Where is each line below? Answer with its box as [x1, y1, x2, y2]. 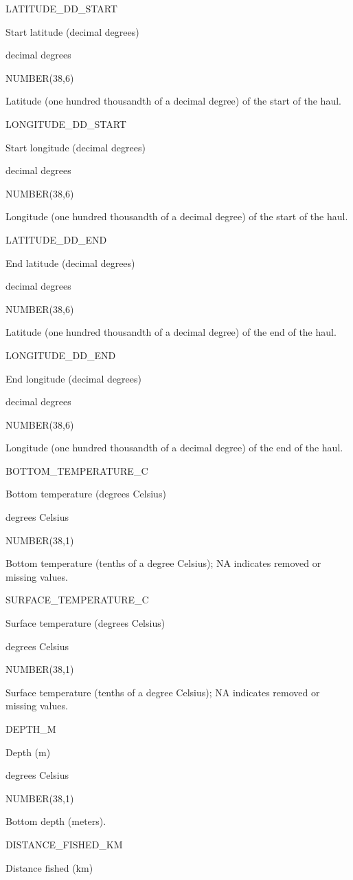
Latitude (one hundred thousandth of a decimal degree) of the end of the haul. [5, 325, 337, 339]
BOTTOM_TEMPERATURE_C [5, 463, 148, 477]
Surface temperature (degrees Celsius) [5, 616, 166, 630]
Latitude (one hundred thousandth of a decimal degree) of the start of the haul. [5, 94, 341, 108]
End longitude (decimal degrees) [5, 371, 141, 385]
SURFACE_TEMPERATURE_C [5, 592, 149, 607]
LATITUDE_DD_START [5, 1, 117, 15]
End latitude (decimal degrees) [5, 255, 135, 270]
